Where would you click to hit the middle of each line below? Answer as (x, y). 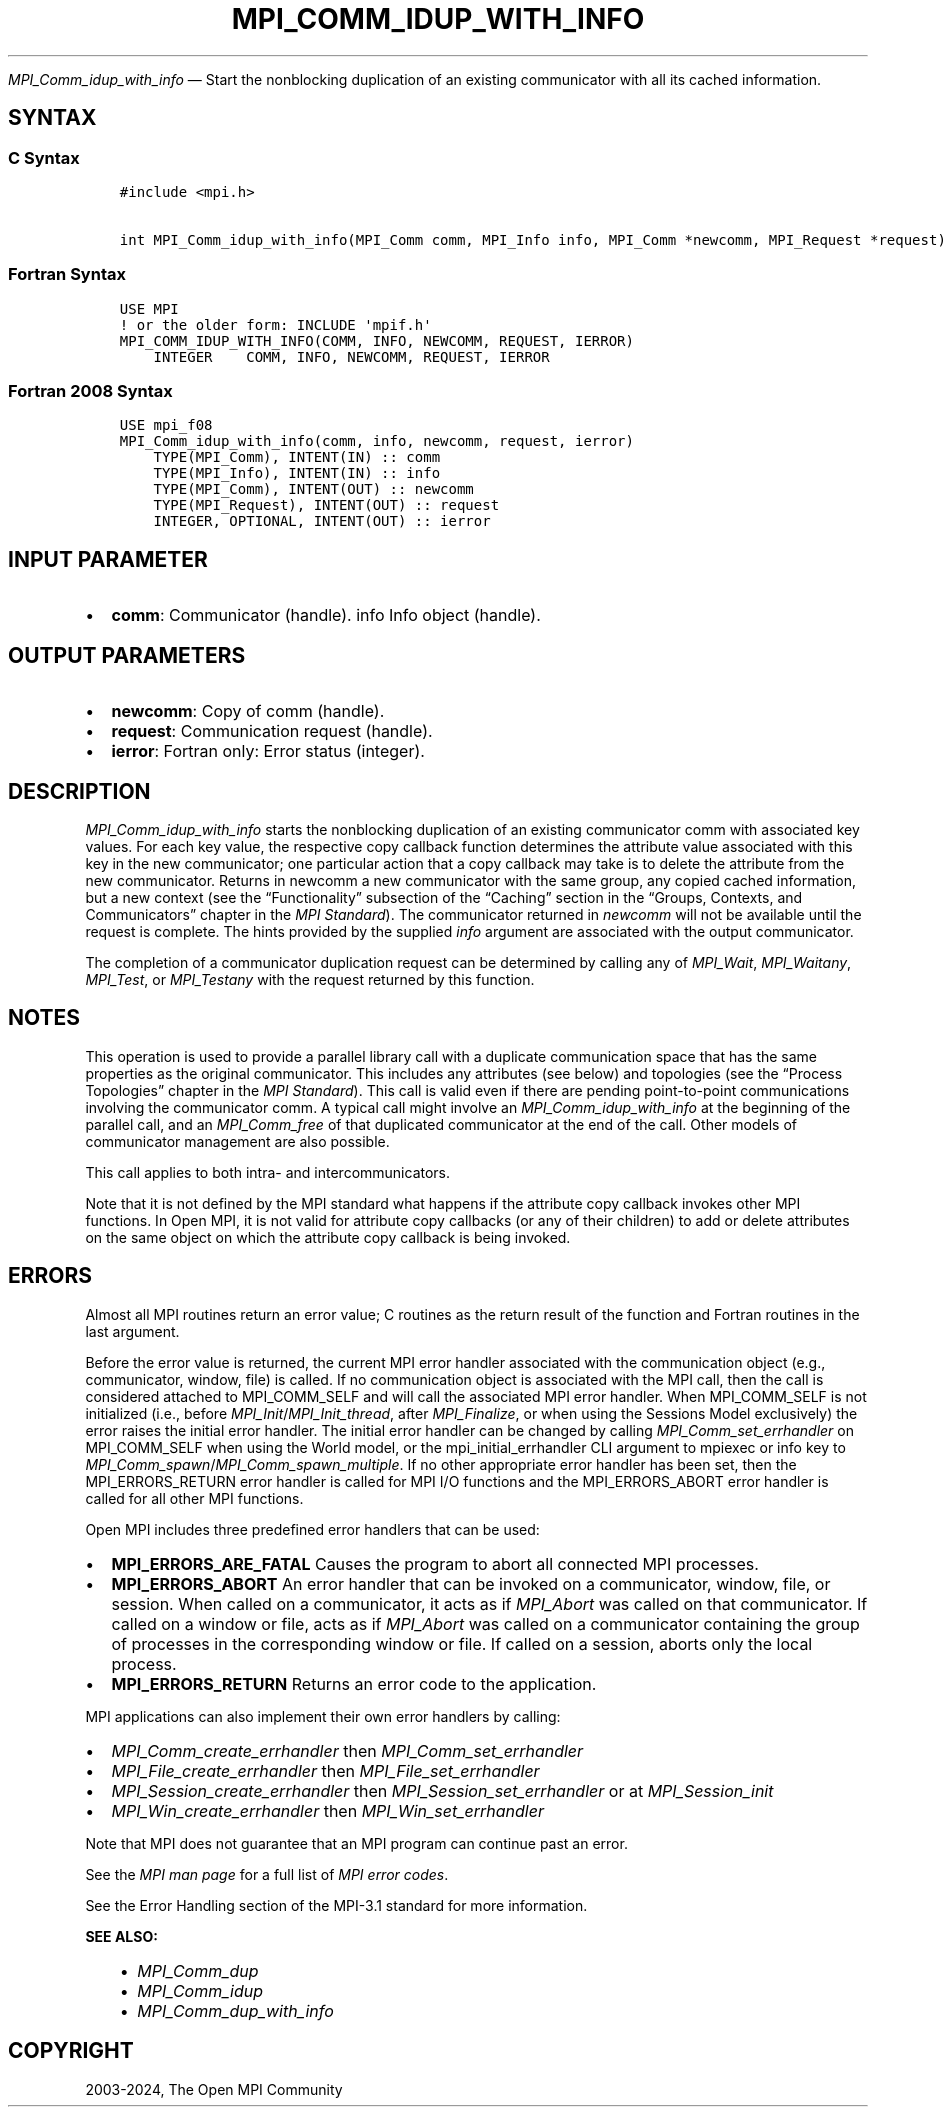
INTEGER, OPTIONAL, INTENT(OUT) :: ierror (322, 521)
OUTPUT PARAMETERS (127, 655)
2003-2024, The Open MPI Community (214, 2089)
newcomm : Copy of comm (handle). (248, 711)
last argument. (132, 1331)
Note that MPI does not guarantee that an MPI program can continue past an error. (356, 1843)
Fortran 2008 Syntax (90, 391)
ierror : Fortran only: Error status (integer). (268, 751)
